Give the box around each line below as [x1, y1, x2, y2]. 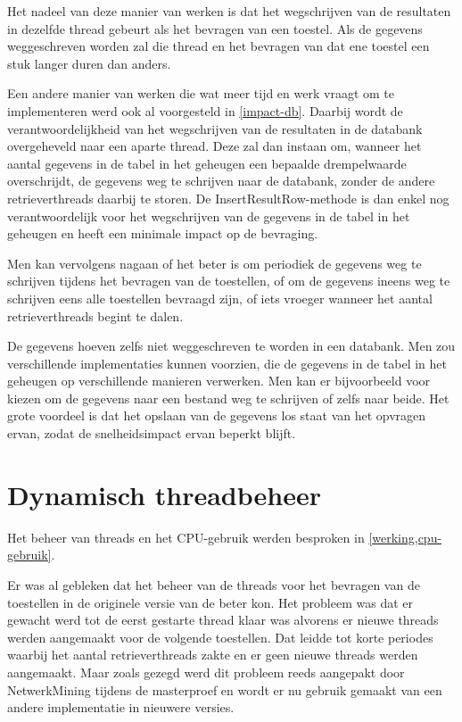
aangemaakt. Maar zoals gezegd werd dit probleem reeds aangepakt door [7, 662, 405, 681]
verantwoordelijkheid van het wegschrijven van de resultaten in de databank [7, 119, 423, 137]
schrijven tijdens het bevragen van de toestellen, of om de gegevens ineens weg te [7, 271, 450, 290]
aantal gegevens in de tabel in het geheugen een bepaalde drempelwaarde [7, 154, 407, 172]
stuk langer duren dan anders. [7, 54, 171, 72]
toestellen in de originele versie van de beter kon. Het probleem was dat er [7, 593, 413, 611]
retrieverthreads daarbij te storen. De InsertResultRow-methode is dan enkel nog [7, 188, 450, 207]
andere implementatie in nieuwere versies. [7, 698, 235, 717]
